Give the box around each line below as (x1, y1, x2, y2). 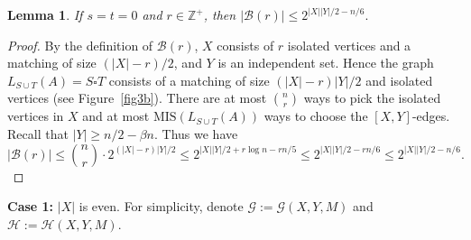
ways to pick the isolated (303, 88, 441, 107)
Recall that (7, 124, 69, 143)
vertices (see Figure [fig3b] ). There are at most (7, 88, 267, 107)
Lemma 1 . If (7, 5, 83, 23)
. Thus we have (153, 124, 238, 143)
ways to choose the (263, 106, 368, 125)
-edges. (411, 106, 450, 125)
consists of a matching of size (108, 70, 270, 89)
